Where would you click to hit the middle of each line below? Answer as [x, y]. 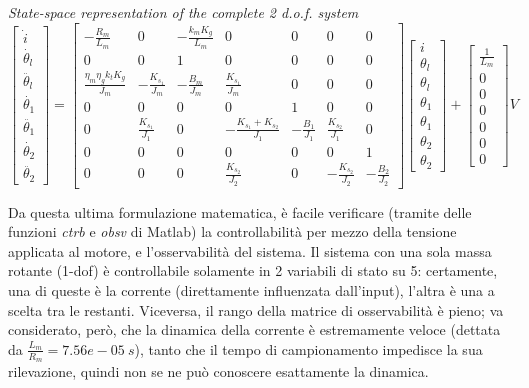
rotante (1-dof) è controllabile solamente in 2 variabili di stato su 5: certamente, [253, 270]
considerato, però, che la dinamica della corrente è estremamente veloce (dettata [254, 329]
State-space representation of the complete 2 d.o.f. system [183, 12]
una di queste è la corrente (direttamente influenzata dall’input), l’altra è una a [251, 290]
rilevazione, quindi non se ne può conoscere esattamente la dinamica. [218, 371]
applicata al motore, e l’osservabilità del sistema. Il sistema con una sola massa [250, 250]
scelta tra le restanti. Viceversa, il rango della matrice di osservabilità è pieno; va [256, 309]
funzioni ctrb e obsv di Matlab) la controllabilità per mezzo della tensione [232, 231]
